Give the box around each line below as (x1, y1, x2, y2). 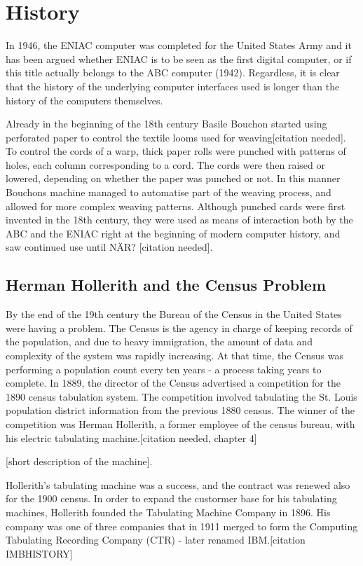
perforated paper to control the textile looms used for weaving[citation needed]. (6, 130, 346, 144)
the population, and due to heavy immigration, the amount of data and (6, 334, 313, 349)
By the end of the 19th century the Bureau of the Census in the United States (6, 307, 342, 322)
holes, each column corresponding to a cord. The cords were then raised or (6, 157, 325, 172)
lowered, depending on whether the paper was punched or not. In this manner (6, 171, 341, 186)
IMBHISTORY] (6, 546, 73, 560)
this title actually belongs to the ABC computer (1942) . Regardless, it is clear (6, 65, 340, 80)
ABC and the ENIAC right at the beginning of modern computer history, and (6, 226, 341, 240)
